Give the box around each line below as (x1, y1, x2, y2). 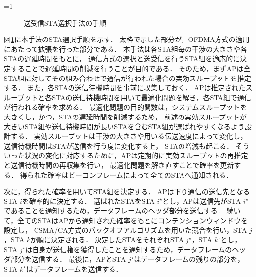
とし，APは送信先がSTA (162, 196, 241, 206)
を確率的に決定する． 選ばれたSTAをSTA (22, 196, 155, 206)
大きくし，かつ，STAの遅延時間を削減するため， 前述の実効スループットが (4, 111, 247, 121)
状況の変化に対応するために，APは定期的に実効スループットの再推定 (24, 150, 248, 160)
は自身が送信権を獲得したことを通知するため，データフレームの (25, 244, 232, 254)
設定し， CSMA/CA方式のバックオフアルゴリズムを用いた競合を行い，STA (4, 225, 247, 235)
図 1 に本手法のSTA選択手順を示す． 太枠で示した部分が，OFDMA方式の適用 (4, 34, 250, 44)
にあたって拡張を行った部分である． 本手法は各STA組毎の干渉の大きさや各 (4, 43, 248, 54)
